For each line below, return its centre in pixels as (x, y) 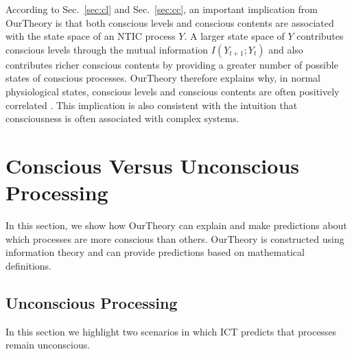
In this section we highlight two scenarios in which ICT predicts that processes (171, 331)
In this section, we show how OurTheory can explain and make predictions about (176, 225)
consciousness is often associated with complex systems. (122, 118)
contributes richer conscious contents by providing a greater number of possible (172, 64)
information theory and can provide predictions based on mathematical (155, 252)
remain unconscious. (48, 345)
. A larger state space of (234, 36)
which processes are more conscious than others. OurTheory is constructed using (175, 238)
